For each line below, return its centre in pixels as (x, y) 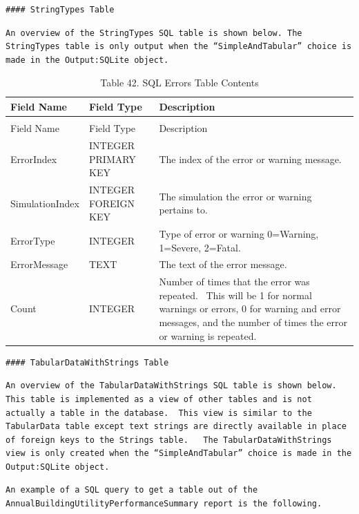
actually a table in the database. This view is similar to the (159, 413)
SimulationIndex (45, 203)
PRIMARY (112, 159)
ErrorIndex (34, 159)
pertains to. (183, 210)
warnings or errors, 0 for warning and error (250, 308)
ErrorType (33, 240)
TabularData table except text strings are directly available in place (176, 427)
